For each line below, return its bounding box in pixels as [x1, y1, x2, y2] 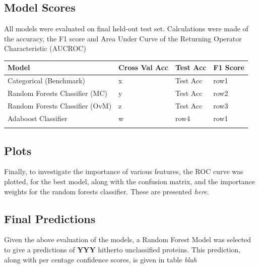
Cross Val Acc [118, 62, 169, 73]
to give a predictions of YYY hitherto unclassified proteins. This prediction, [4, 244, 241, 254]
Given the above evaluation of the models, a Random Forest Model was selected [4, 234, 251, 245]
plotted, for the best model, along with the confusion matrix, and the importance [4, 176, 255, 186]
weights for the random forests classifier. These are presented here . [4, 186, 209, 196]
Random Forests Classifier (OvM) [8, 100, 112, 111]
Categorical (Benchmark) [8, 75, 85, 86]
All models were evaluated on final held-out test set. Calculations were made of [4, 23, 248, 34]
